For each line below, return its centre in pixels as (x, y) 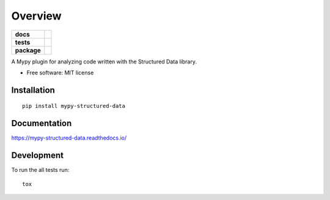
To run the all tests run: (40, 170)
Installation (33, 90)
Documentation (42, 123)
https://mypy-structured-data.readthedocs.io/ (69, 138)
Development (38, 155)
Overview (36, 16)
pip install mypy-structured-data (74, 106)
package (28, 50)
